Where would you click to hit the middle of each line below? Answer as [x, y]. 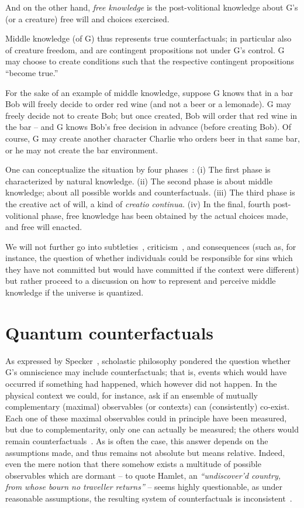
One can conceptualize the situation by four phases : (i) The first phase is [138, 169]
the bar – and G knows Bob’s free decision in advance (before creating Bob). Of [148, 127]
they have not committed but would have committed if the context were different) [152, 269]
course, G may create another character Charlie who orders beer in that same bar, [153, 138]
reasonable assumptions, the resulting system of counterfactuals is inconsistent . [149, 498]
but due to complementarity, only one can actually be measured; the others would [152, 429]
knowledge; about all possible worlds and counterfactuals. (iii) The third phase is [150, 192]
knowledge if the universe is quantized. [75, 292]
